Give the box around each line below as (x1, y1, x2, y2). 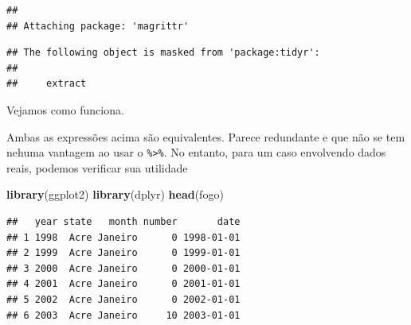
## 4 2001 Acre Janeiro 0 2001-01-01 (6, 278, 241, 290)
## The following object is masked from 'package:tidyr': (6, 47, 320, 59)
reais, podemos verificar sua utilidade (6, 159, 188, 176)
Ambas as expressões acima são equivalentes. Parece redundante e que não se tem (6, 128, 405, 145)
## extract (6, 78, 87, 90)
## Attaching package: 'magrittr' (6, 20, 190, 32)
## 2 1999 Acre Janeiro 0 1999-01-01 (6, 247, 241, 259)
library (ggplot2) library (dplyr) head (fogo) (6, 186, 224, 203)
